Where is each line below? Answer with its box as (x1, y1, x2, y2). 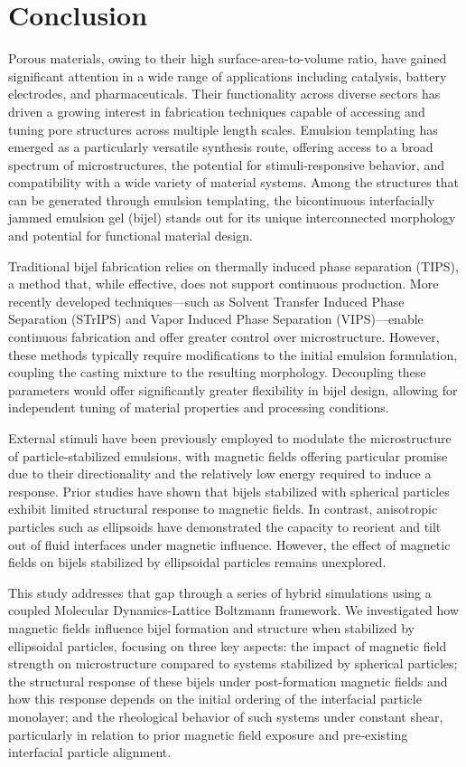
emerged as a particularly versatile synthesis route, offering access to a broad (8, 137, 433, 156)
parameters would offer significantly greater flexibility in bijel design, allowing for (8, 380, 458, 399)
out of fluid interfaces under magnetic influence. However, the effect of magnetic (8, 535, 451, 554)
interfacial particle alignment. (8, 743, 172, 762)
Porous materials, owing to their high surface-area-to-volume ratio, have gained (8, 49, 447, 68)
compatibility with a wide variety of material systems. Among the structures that (8, 173, 460, 192)
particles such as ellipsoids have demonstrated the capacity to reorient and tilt (8, 516, 442, 535)
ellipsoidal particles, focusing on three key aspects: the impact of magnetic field (8, 636, 447, 655)
